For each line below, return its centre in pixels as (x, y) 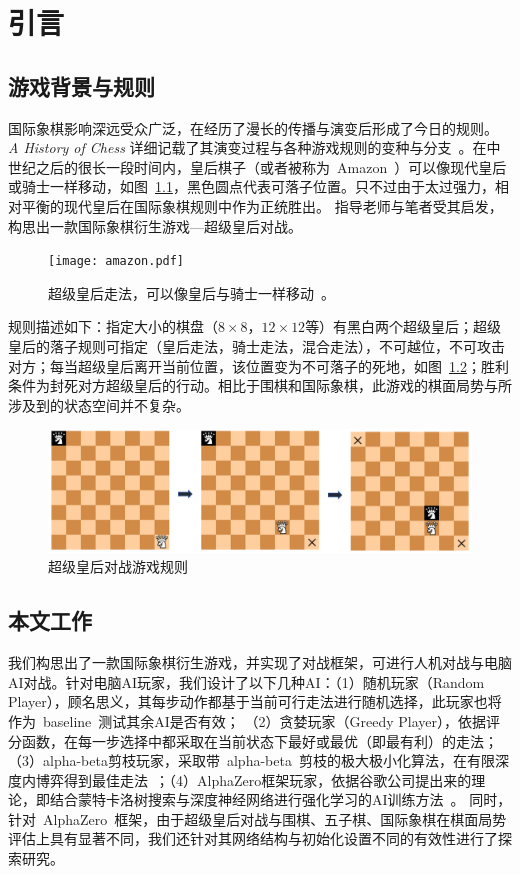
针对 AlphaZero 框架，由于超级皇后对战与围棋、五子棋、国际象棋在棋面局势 (257, 818)
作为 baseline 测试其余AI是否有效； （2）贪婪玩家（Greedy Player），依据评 (254, 720)
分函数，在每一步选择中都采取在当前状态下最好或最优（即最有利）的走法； (253, 740)
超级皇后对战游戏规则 (118, 566)
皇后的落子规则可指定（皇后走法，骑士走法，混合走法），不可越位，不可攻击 (256, 345)
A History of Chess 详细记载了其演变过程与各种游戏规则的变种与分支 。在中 (254, 147)
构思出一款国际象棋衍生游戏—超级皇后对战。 (155, 225)
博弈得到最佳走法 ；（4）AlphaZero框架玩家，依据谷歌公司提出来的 (253, 779)
